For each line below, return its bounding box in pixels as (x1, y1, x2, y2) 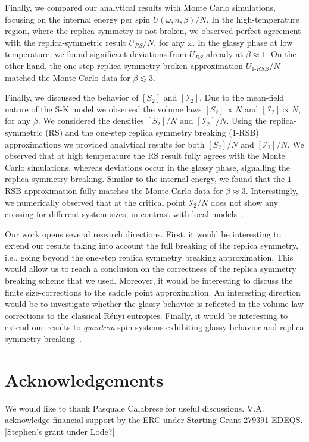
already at (206, 48, 244, 60)
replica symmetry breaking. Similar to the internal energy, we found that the (5, 173, 285, 185)
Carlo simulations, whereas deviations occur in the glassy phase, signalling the (5, 161, 291, 173)
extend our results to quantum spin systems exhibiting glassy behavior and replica (5, 321, 304, 333)
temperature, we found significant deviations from (5, 48, 187, 60)
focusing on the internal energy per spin (5, 12, 151, 25)
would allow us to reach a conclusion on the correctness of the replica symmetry (5, 262, 296, 275)
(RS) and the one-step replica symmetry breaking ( (45, 126, 232, 138)
